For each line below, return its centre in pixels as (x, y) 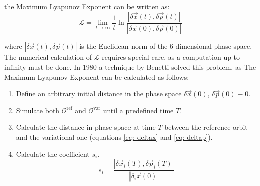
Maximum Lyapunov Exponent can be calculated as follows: (97, 76)
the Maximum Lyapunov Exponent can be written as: (87, 6)
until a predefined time (138, 110)
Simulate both (38, 110)
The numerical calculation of (48, 57)
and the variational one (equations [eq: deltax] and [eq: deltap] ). (114, 137)
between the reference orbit (206, 127)
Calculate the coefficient (53, 154)
